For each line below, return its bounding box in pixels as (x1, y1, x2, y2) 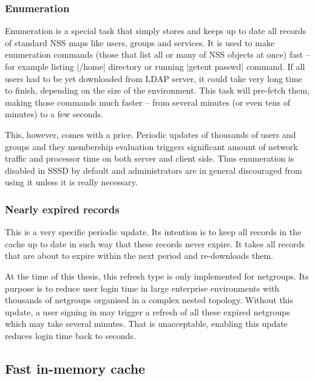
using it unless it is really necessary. (5, 176, 138, 188)
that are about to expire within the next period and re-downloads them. (5, 249, 274, 262)
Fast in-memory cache (5, 359, 146, 377)
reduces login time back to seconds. (5, 329, 136, 342)
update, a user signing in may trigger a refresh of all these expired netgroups (5, 305, 290, 318)
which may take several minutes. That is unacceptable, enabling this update (5, 317, 288, 330)
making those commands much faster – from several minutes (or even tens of (5, 95, 290, 108)
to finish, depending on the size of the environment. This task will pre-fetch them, (5, 84, 310, 97)
